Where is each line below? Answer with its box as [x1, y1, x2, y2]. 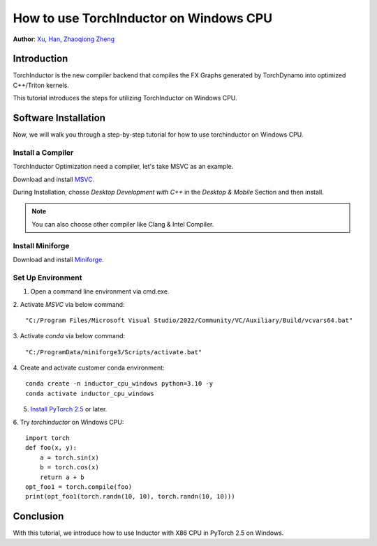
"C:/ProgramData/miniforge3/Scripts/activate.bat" [25, 348, 202, 356]
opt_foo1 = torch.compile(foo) [25, 483, 133, 491]
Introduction [13, 53, 68, 65]
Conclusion [13, 510, 64, 522]
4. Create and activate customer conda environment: [13, 363, 165, 372]
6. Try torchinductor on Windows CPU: [13, 418, 124, 426]
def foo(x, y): [25, 443, 77, 452]
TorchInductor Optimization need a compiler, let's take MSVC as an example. [13, 162, 234, 171]
